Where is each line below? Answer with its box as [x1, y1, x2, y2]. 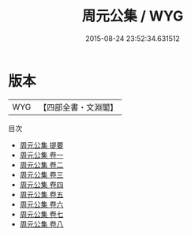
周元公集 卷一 [19, 150, 64, 159]
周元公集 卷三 [19, 170, 64, 179]
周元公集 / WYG [81, 7, 184, 25]
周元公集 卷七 [19, 209, 64, 219]
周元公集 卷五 [19, 189, 64, 199]
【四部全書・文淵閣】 [39, 102, 118, 113]
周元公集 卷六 [19, 199, 64, 209]
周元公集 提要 [19, 140, 64, 150]
